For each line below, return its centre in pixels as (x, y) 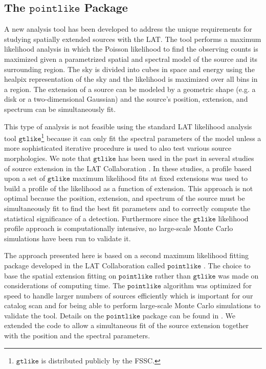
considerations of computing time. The (65, 285)
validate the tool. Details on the (54, 315)
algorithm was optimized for (207, 285)
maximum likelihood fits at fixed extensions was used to (160, 178)
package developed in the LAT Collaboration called (85, 265)
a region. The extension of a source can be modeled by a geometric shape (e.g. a (130, 89)
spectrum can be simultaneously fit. (60, 109)
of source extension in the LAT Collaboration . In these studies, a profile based (128, 168)
